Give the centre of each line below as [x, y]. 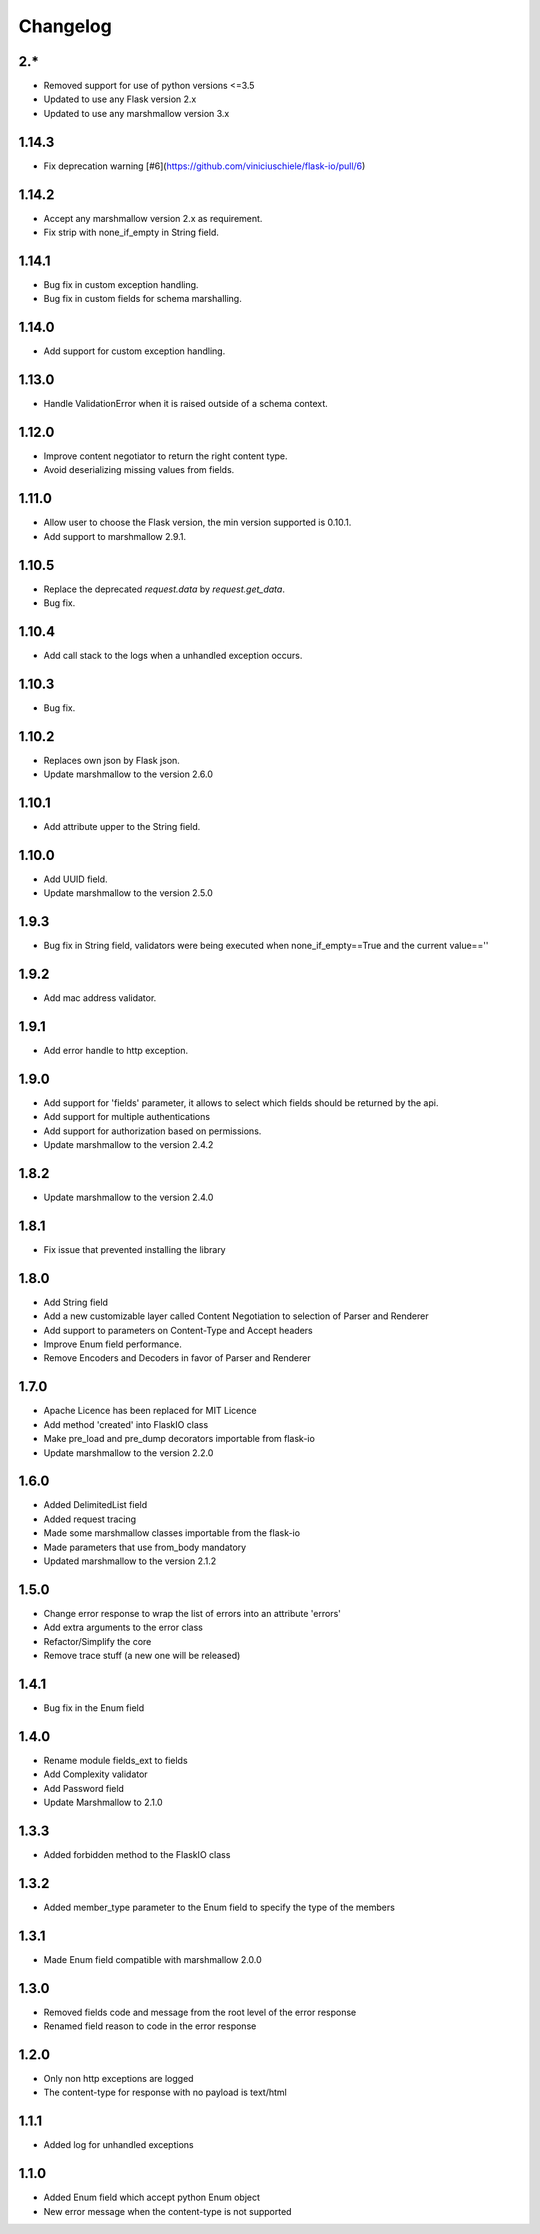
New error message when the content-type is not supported [167, 2211]
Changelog [65, 26]
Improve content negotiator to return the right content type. [166, 456]
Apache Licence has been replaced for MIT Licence [150, 1411]
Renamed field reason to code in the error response [150, 2026]
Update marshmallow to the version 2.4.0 [128, 1197]
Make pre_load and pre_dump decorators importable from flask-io [179, 1439]
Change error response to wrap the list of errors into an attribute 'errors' [192, 1613]
